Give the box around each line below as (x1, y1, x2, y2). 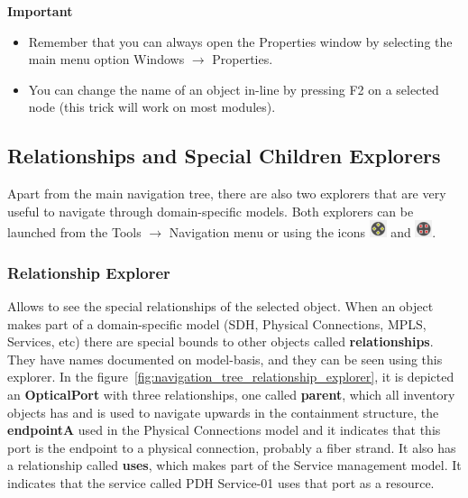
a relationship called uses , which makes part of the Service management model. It (7, 456, 462, 475)
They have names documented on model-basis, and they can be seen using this (7, 349, 443, 368)
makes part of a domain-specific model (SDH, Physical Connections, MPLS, (7, 314, 427, 333)
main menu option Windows (28, 50, 185, 69)
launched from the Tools (7, 223, 142, 242)
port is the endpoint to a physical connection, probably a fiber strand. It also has (7, 438, 456, 456)
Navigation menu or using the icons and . (169, 223, 436, 242)
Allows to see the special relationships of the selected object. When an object (7, 297, 434, 316)
